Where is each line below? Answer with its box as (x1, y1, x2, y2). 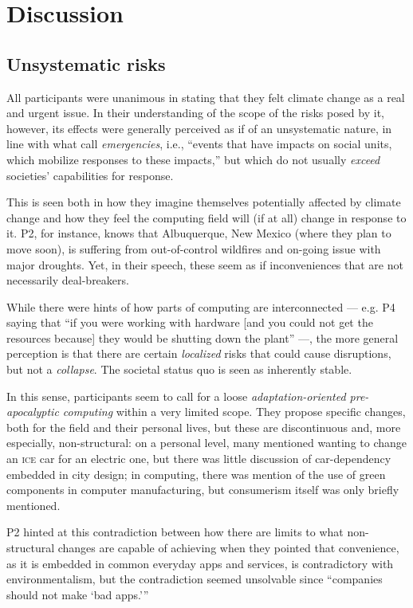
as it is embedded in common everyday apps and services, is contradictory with (6, 555, 394, 571)
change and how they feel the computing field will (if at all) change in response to (6, 209, 407, 226)
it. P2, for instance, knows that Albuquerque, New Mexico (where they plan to (6, 225, 391, 241)
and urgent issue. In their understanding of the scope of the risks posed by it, (6, 104, 384, 121)
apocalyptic (6, 403, 59, 420)
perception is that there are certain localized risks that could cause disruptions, (6, 345, 391, 362)
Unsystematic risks (6, 51, 166, 76)
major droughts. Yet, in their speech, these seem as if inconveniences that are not (6, 256, 403, 273)
